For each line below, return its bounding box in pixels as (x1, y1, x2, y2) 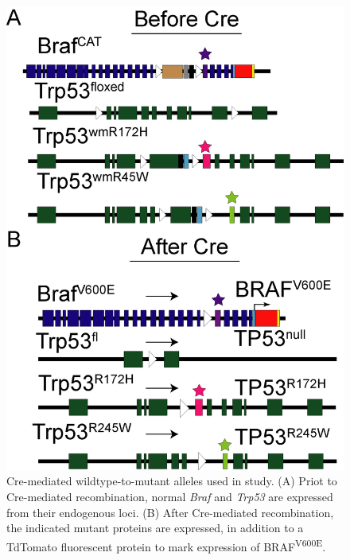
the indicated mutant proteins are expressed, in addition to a (6, 519, 304, 536)
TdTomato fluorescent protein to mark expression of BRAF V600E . (6, 535, 326, 554)
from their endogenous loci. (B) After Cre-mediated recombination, (6, 504, 334, 520)
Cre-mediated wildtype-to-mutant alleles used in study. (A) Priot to (6, 472, 337, 489)
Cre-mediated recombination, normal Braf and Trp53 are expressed (6, 488, 333, 504)
